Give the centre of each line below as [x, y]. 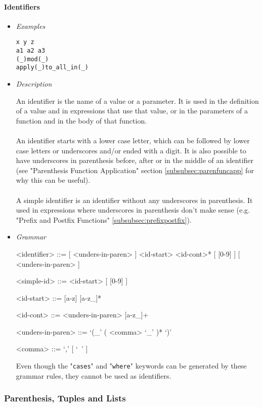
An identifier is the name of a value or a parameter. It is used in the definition [137, 100]
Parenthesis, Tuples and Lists [65, 398]
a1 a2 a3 [31, 51]
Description [34, 84]
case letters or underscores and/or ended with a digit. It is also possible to [131, 150]
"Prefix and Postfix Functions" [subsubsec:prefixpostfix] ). [104, 219]
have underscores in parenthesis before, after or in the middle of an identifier [135, 160]
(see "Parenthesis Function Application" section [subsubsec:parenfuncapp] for [135, 170]
